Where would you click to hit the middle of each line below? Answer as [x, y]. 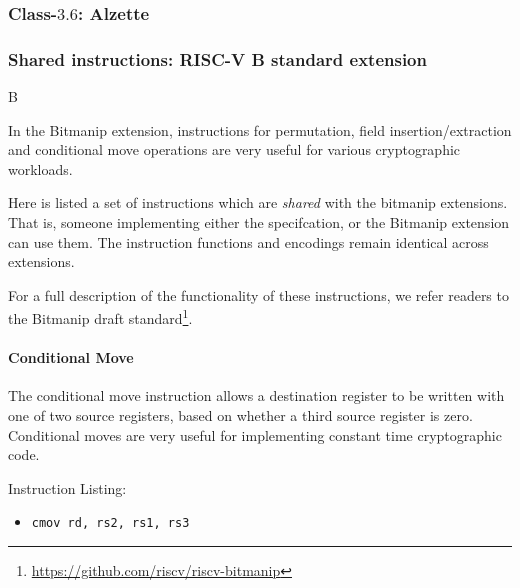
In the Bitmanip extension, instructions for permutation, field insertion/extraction [260, 129]
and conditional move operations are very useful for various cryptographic [234, 149]
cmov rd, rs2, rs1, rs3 [110, 523]
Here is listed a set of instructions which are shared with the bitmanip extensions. [258, 202]
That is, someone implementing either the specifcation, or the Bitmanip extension [259, 222]
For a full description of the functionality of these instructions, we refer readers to [258, 294]
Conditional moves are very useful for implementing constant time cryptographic [255, 434]
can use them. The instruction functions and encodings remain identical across [248, 241]
